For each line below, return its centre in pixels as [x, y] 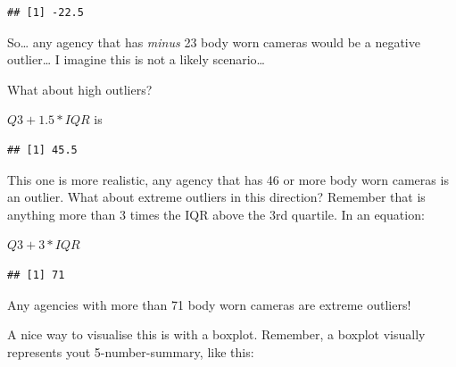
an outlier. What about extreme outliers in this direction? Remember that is [216, 197]
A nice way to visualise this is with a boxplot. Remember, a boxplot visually [216, 334]
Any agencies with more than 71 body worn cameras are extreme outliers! [209, 304]
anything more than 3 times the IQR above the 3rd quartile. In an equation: [216, 214]
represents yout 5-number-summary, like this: [131, 351]
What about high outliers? [80, 89]
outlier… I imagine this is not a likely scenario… [136, 59]
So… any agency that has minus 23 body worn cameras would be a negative [214, 42]
